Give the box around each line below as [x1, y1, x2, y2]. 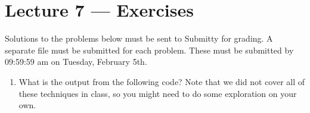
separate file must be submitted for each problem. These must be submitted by [5, 43, 294, 56]
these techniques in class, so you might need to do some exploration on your [18, 87, 297, 99]
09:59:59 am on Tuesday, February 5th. [5, 55, 147, 68]
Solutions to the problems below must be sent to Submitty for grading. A [5, 32, 273, 45]
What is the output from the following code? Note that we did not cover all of [18, 75, 305, 87]
